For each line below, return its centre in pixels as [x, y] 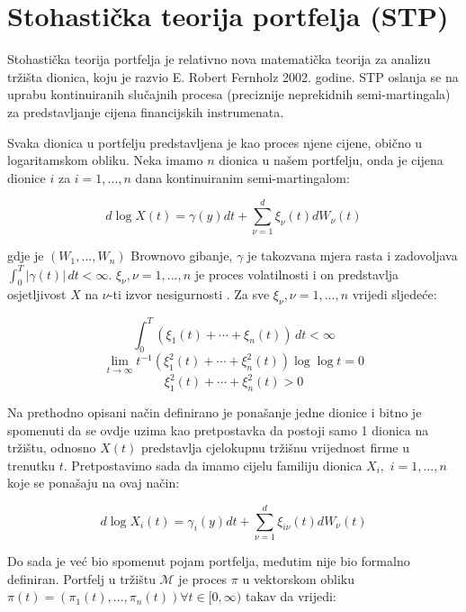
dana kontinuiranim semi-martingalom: [242, 177]
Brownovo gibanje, [182, 256]
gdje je [26, 256]
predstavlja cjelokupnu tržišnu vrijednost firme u [275, 448]
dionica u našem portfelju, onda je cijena [331, 160]
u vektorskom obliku [299, 578]
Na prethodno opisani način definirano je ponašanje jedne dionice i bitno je [215, 411]
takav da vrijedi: [291, 596]
